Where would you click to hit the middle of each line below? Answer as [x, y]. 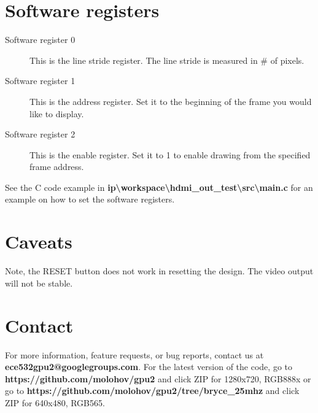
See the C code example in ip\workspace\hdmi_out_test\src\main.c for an [159, 187]
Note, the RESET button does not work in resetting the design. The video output [159, 271]
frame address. [57, 167]
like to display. [57, 113]
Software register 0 [40, 40]
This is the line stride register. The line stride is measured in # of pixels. [167, 60]
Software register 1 [40, 81]
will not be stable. [39, 283]
